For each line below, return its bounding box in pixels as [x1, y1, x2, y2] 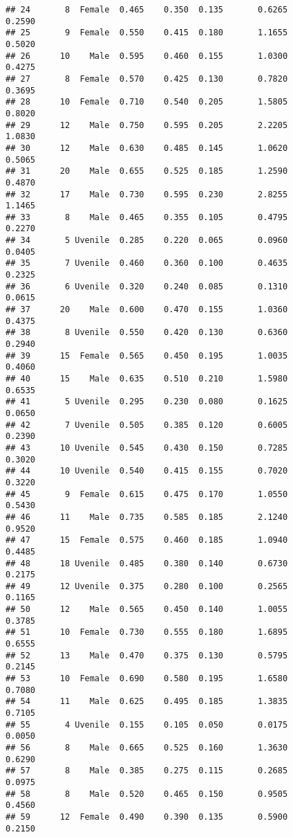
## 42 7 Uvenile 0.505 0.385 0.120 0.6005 [6, 420, 288, 430]
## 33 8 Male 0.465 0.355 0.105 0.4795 [6, 212, 288, 222]
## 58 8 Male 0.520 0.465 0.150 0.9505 [6, 789, 288, 799]
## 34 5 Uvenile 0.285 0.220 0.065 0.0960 [6, 235, 288, 246]
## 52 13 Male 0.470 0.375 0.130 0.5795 [6, 650, 288, 660]
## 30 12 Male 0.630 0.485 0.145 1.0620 [6, 143, 288, 153]
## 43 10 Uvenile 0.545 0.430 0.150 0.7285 [6, 442, 288, 453]
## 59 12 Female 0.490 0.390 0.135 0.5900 [6, 811, 288, 822]
